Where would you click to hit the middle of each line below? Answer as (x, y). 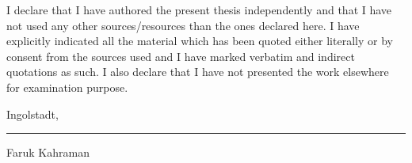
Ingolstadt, (32, 114)
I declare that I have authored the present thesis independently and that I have (199, 9)
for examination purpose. (67, 87)
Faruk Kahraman (48, 152)
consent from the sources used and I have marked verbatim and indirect (181, 56)
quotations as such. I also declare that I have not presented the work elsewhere (198, 72)
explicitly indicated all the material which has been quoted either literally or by (200, 41)
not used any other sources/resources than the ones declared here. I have (183, 25)
